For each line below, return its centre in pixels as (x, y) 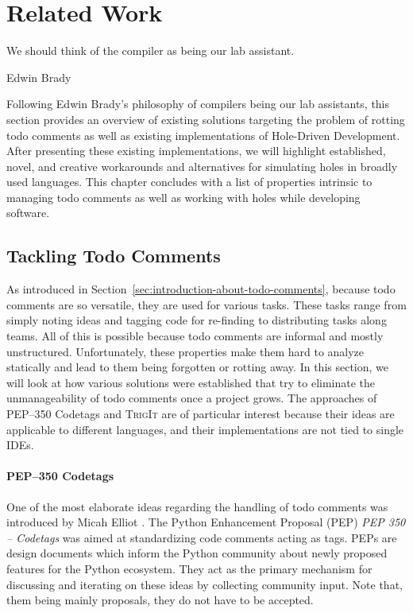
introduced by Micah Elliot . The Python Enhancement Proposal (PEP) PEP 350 (206, 522)
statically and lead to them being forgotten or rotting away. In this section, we (198, 367)
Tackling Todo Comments (114, 256)
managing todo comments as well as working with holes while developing (183, 197)
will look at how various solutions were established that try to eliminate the (191, 382)
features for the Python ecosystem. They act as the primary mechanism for (189, 568)
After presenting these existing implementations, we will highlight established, (196, 151)
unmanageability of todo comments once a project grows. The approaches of (192, 398)
